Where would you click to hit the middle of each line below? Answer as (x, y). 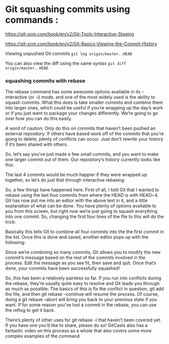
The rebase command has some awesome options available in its (73, 92)
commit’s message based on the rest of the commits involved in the (75, 258)
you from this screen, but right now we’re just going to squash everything (81, 211)
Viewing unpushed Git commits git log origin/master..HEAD (69, 53)
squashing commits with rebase (45, 81)
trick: (11, 222)
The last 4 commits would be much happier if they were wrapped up (76, 175)
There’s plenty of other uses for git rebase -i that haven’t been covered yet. (83, 320)
